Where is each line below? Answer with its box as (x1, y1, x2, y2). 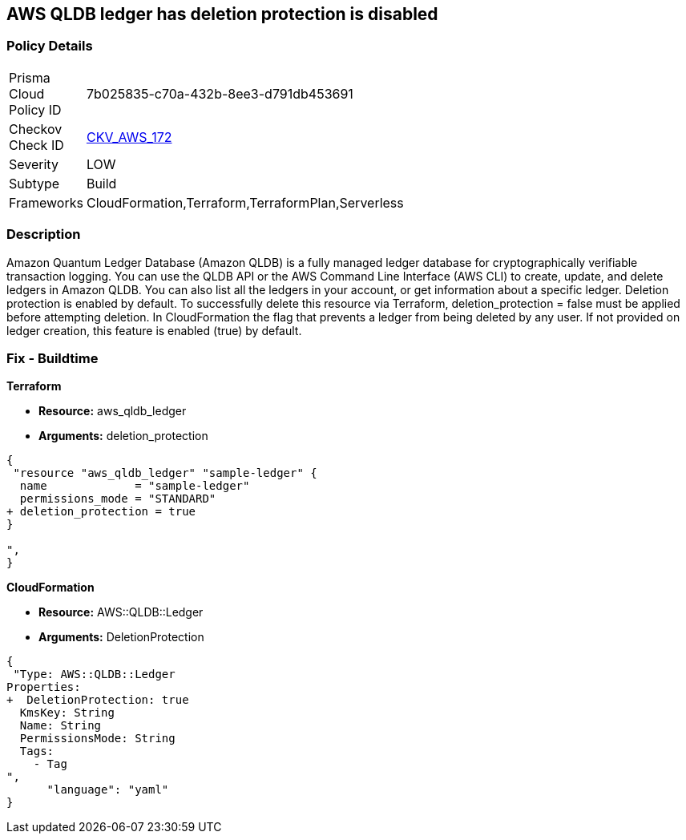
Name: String (19, 719, 102, 733)
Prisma (9, 69, 50, 86)
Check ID (9, 136, 64, 153)
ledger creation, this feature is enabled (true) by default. (6, 323, 302, 337)
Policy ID (9, 101, 62, 118)
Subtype (9, 175, 60, 192)
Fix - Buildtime (6, 349, 99, 366)
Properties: (6, 680, 81, 694)
